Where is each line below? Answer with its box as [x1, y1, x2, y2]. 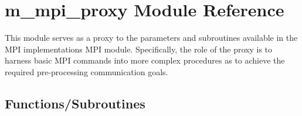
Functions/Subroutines [5, 94, 145, 112]
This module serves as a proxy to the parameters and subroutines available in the [5, 31, 298, 44]
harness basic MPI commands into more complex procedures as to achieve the [5, 54, 285, 66]
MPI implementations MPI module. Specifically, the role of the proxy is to [5, 43, 273, 55]
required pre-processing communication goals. [5, 65, 168, 78]
